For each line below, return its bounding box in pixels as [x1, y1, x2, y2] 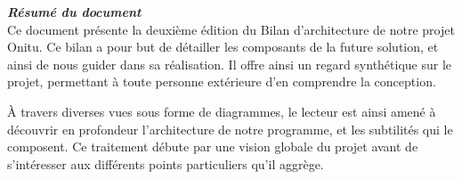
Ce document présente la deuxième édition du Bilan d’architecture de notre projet [7, 20, 455, 38]
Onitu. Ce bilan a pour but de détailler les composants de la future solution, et [7, 37, 439, 56]
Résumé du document [7, 3, 142, 20]
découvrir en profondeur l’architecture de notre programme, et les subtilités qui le [7, 119, 453, 138]
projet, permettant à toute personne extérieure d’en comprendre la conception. [7, 72, 436, 91]
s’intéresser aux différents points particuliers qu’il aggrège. [7, 154, 324, 173]
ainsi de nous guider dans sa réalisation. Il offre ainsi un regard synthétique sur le [7, 54, 452, 73]
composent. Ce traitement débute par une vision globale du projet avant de [7, 137, 418, 156]
